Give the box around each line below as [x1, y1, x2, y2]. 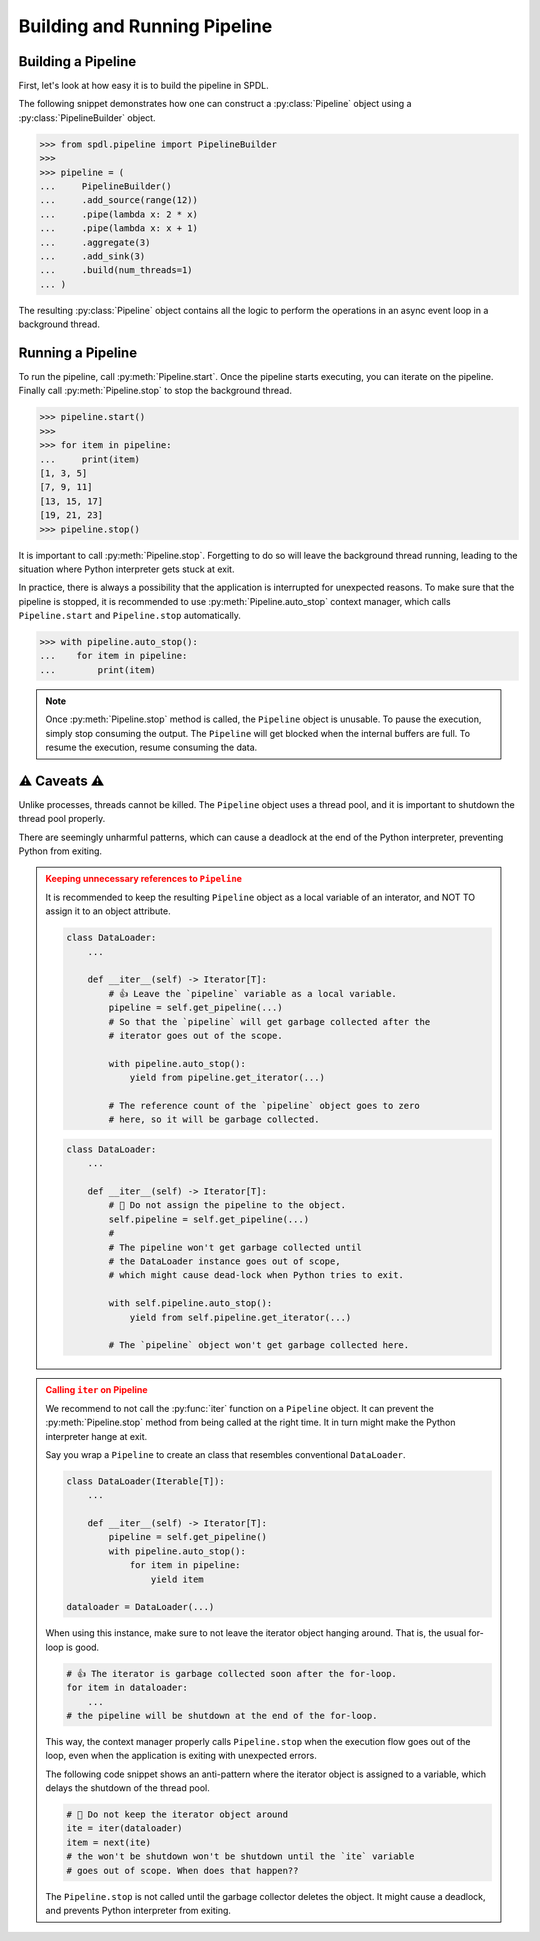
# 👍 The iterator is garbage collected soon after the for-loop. [66, 1668, 397, 1679]
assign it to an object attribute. [45, 905, 171, 917]
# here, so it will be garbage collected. [108, 1114, 320, 1125]
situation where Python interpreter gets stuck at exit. [18, 563, 235, 575]
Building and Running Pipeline [18, 15, 273, 37]
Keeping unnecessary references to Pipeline [45, 873, 243, 885]
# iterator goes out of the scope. [108, 1030, 284, 1041]
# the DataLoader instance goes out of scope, [108, 1256, 341, 1267]
